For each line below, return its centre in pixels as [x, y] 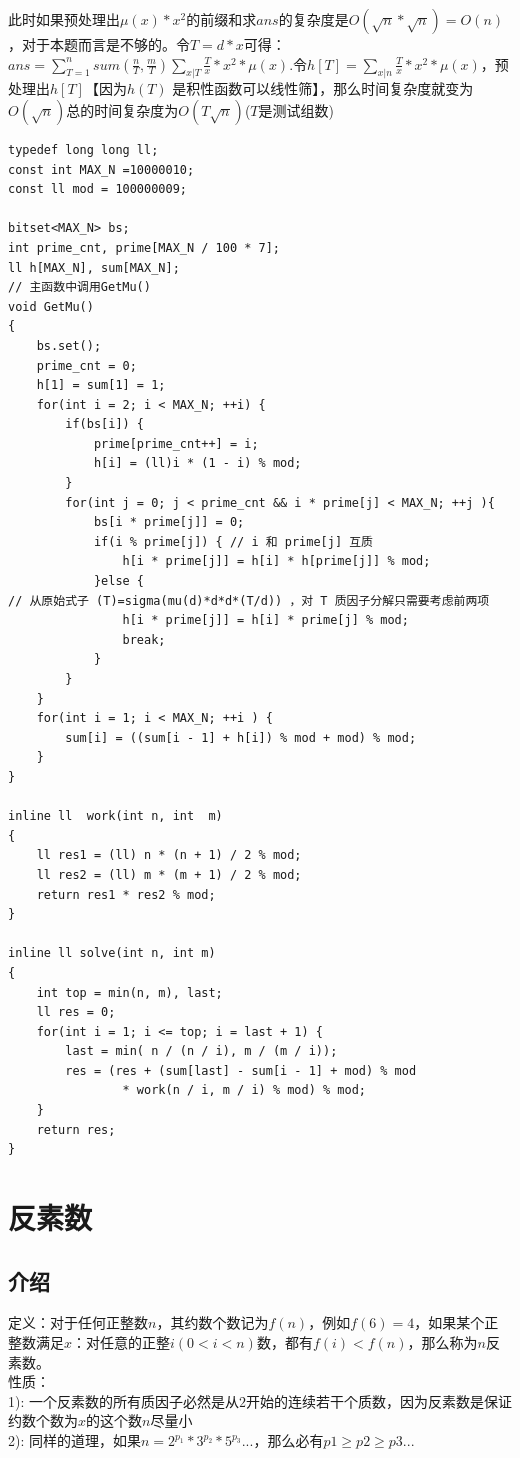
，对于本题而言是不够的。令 [99, 44]
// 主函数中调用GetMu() [79, 287]
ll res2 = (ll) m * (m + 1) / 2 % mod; [169, 874]
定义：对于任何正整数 [78, 1322]
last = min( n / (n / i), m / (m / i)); [201, 1051]
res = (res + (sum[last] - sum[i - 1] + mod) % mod [241, 1070]
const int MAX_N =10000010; [101, 169]
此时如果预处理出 [64, 19]
